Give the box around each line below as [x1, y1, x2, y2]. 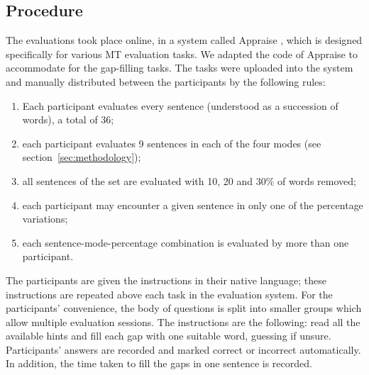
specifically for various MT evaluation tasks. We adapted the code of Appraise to [6, 46, 358, 61]
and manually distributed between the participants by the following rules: [6, 74, 326, 89]
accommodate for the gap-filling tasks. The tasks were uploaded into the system [6, 60, 353, 75]
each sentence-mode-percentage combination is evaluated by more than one [22, 235, 349, 250]
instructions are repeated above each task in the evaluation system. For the [6, 286, 333, 301]
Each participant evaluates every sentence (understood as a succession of [22, 98, 338, 113]
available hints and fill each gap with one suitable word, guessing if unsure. [6, 328, 331, 343]
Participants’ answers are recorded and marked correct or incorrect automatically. [6, 342, 361, 357]
